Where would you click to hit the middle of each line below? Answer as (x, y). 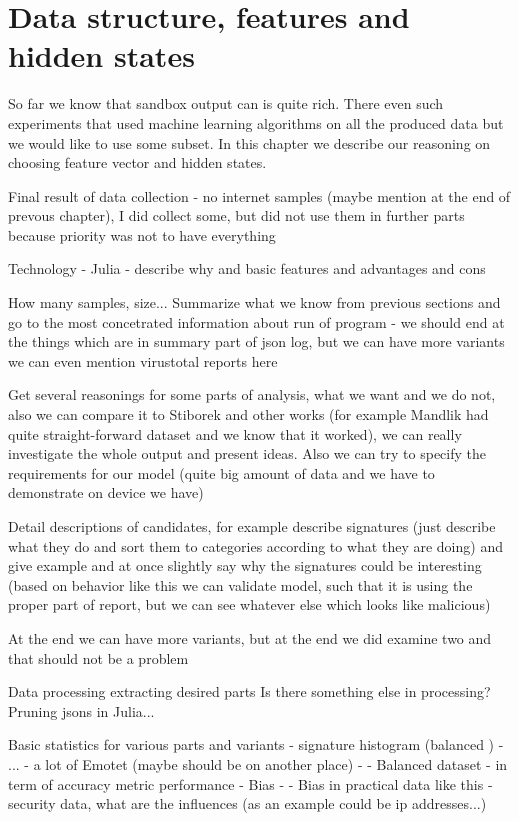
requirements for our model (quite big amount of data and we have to (221, 472)
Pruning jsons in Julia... (81, 710)
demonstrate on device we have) (106, 492)
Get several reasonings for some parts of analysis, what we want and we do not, (252, 394)
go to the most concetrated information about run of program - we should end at (256, 321)
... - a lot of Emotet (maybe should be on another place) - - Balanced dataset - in (258, 763)
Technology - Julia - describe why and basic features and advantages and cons (247, 268)
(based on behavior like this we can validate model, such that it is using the (240, 584)
